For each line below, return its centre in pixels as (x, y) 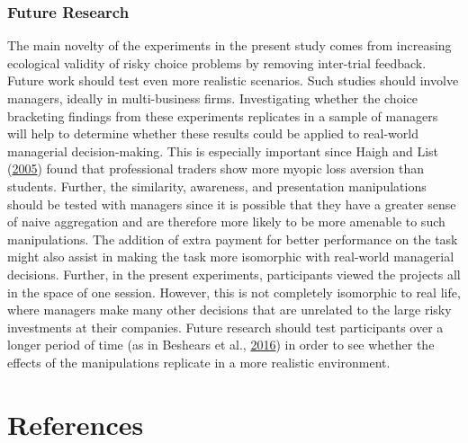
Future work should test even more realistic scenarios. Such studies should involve (233, 80)
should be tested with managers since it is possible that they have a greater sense (232, 204)
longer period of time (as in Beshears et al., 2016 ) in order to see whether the (221, 345)
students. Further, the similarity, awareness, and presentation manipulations (217, 186)
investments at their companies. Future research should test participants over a (225, 327)
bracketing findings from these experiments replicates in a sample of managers (223, 115)
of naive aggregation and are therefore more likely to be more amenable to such (226, 221)
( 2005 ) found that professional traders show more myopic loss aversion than (216, 168)
